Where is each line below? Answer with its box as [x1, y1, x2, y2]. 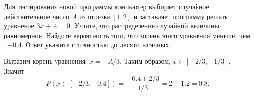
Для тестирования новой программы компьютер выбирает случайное [4, 1, 209, 11]
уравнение [4, 20, 34, 31]
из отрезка [79, 11, 110, 21]
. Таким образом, [119, 56, 170, 66]
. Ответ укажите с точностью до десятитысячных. [21, 39, 170, 50]
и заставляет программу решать [133, 11, 228, 21]
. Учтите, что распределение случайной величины [70, 20, 219, 31]
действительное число [4, 11, 70, 21]
